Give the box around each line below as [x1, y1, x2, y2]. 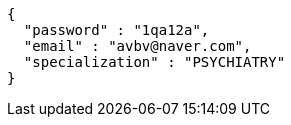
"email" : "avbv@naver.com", [23, 38, 252, 54]
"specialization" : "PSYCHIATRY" [23, 54, 286, 70]
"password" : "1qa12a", [23, 22, 210, 38]
